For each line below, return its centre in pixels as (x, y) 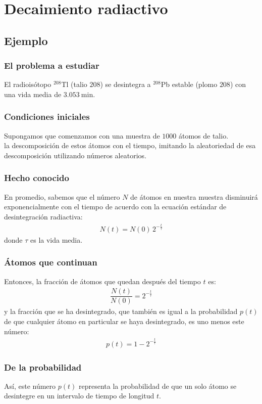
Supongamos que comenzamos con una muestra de (82, 135)
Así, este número (30, 386)
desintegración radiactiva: (43, 216)
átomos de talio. (203, 135)
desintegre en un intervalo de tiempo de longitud (79, 396)
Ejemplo (26, 40)
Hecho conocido (37, 178)
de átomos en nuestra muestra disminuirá (194, 196)
